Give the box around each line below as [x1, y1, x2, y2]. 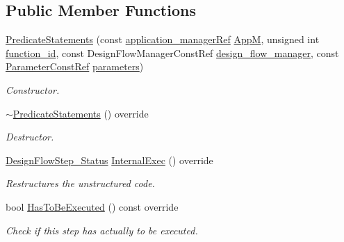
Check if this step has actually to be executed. [6, 223, 198, 237]
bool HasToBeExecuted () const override [6, 199, 179, 213]
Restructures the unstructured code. [6, 176, 155, 191]
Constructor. [6, 82, 60, 97]
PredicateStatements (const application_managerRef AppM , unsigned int [6, 32, 320, 47]
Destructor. [6, 129, 54, 144]
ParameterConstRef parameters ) [6, 59, 144, 74]
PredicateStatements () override [13, 106, 149, 120]
